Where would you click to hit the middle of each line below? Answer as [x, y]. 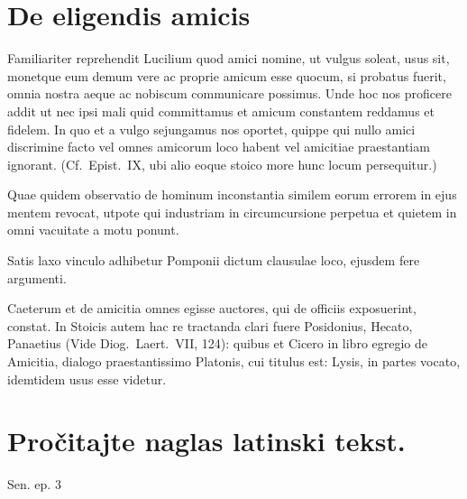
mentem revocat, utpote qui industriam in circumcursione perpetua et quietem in [232, 212]
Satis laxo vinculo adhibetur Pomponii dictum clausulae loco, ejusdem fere [214, 260]
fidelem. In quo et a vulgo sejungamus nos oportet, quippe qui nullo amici [211, 129]
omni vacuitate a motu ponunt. [93, 230]
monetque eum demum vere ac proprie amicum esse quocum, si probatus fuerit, [227, 75]
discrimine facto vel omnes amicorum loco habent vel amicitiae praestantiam [219, 147]
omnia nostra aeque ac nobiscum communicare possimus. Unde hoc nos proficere [229, 93]
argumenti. [37, 277]
